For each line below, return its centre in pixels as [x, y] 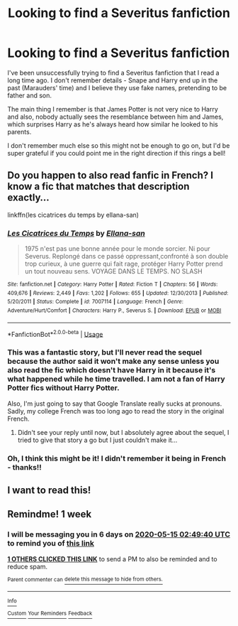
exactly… [28, 198]
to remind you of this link [51, 544]
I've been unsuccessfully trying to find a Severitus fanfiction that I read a [113, 72]
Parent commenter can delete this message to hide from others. [85, 579]
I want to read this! [49, 490]
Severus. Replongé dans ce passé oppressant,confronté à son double [126, 257]
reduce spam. [28, 566]
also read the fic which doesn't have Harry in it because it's [112, 370]
